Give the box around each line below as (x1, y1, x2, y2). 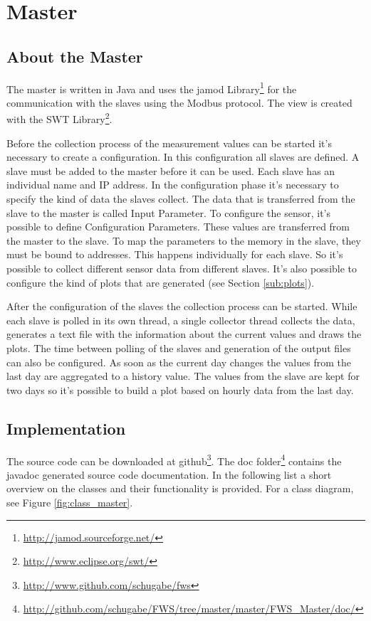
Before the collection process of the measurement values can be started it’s (6, 135, 332, 150)
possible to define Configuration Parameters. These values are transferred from (6, 219, 350, 234)
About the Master (6, 45, 143, 67)
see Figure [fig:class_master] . (6, 495, 133, 509)
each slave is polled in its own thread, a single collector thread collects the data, (6, 312, 355, 327)
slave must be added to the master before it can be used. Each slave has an (6, 163, 335, 178)
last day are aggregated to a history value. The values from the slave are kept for (6, 368, 360, 383)
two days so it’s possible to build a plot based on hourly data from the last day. (6, 382, 354, 397)
